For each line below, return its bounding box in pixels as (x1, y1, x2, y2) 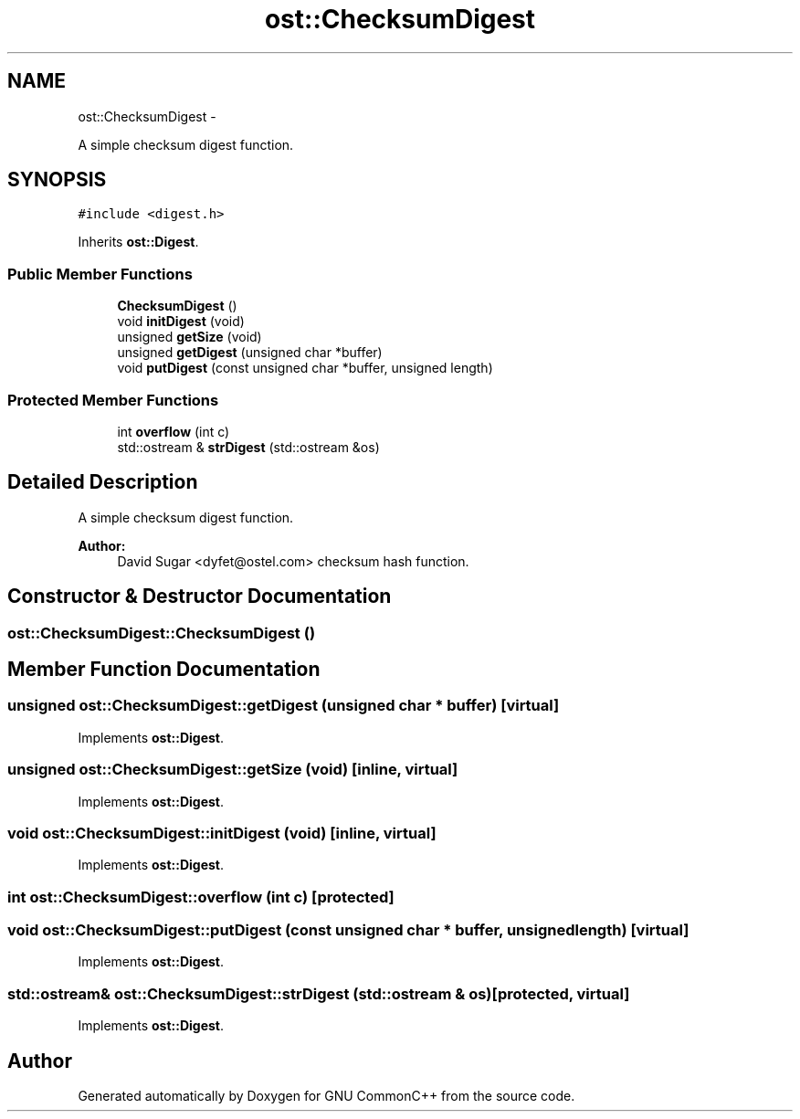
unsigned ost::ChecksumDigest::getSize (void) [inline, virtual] (7, 760, 458, 779)
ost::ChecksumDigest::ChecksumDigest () (7, 623, 316, 642)
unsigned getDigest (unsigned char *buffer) (117, 344, 383, 361)
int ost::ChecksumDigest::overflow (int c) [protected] (7, 887, 395, 906)
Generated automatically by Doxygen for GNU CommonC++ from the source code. (78, 1088, 575, 1104)
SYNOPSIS (7, 168, 107, 192)
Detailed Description (7, 470, 198, 494)
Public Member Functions (7, 264, 193, 283)
